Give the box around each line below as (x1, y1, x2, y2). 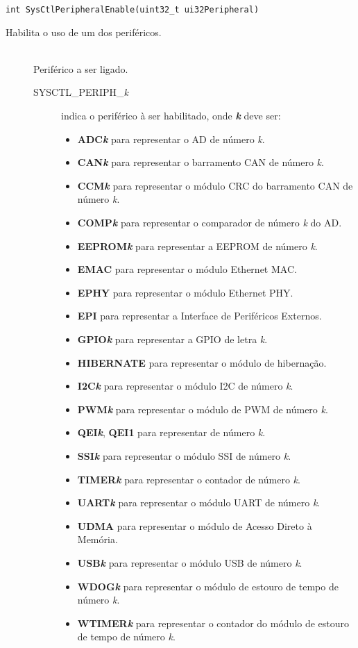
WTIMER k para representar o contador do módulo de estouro (77, 615, 350, 630)
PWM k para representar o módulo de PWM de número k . (77, 401, 328, 416)
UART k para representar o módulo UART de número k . (77, 495, 321, 510)
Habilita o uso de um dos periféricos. (6, 24, 162, 39)
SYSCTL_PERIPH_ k (33, 85, 128, 99)
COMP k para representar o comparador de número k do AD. (77, 215, 342, 229)
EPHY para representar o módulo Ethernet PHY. (77, 285, 293, 299)
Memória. (77, 532, 118, 547)
